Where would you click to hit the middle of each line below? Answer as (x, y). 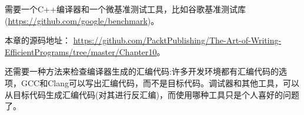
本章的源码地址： (38, 40)
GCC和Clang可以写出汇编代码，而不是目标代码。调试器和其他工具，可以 (160, 82)
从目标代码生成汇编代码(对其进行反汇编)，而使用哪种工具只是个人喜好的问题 (152, 94)
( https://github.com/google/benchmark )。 (82, 20)
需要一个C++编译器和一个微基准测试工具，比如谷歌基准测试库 (125, 9)
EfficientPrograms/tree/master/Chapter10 (81, 51)
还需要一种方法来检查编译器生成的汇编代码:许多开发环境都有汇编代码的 (142, 71)
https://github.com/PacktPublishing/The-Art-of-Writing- (177, 40)
